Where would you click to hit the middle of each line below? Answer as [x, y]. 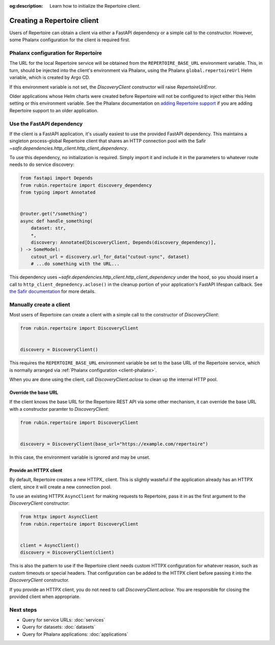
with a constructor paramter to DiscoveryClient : [59, 409]
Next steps [23, 610]
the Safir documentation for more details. [53, 291]
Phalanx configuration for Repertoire [56, 53]
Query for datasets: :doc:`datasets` [59, 627]
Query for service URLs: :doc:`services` [64, 620]
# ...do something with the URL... [75, 264]
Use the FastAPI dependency [46, 123]
